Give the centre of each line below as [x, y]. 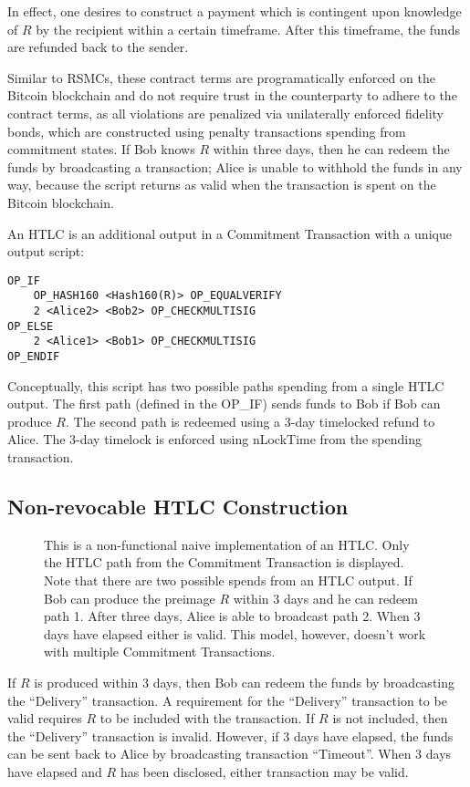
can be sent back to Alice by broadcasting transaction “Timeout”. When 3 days [230, 754]
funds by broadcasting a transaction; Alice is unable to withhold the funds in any [235, 166]
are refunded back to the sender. [98, 47]
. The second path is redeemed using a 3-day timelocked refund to [250, 421]
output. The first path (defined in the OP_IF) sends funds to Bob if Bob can [224, 404]
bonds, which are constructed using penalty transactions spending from [207, 131]
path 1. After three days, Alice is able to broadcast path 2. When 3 [232, 616]
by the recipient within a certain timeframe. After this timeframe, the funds [248, 29]
